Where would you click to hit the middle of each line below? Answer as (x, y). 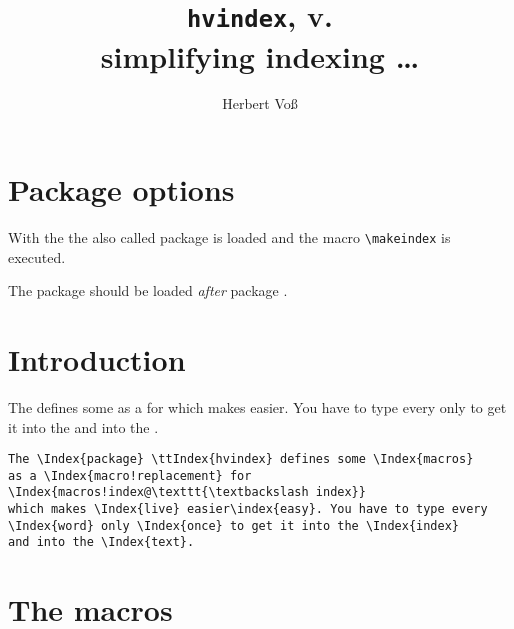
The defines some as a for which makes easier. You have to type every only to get (257, 406)
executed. (37, 256)
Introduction (97, 359)
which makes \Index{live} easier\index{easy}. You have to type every (248, 509)
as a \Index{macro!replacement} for (130, 475)
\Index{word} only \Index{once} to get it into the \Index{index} (234, 525)
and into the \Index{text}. (101, 542)
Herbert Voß (260, 103)
